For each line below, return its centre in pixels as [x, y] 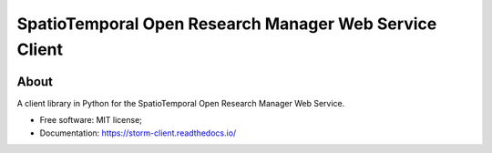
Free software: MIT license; [91, 120]
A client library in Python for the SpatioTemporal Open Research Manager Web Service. [181, 103]
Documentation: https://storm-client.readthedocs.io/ [138, 133]
